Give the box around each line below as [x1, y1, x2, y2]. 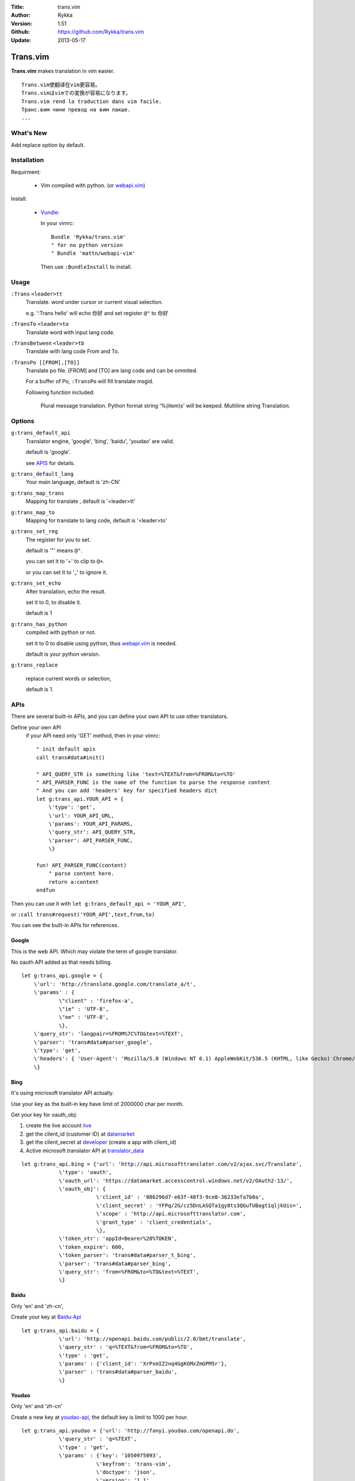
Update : [11, 36, 32, 44]
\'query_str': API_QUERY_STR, [48, 829, 136, 835]
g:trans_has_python [11, 621, 67, 627]
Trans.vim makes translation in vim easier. [11, 68, 115, 75]
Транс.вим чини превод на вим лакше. [21, 107, 131, 113]
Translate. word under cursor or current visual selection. [25, 299, 163, 306]
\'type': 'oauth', [59, 1169, 112, 1176]
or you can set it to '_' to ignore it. [25, 569, 108, 576]
